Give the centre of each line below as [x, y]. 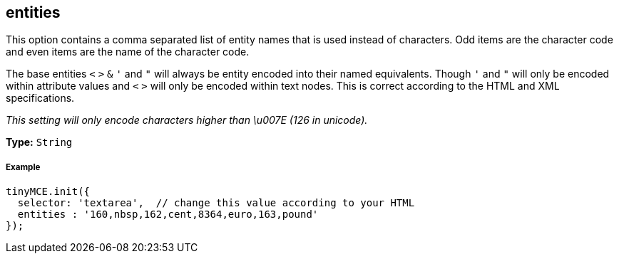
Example [23, 167]
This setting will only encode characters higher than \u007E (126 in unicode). [187, 120]
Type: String [39, 142]
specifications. [40, 98]
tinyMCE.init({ [48, 192]
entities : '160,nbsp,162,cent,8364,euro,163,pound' [168, 215]
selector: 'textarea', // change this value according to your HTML [216, 203]
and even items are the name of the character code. [128, 52]
